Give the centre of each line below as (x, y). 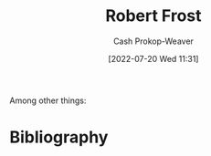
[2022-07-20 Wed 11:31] (153, 58)
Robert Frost (153, 16)
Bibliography (59, 137)
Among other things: (48, 100)
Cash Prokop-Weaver (153, 41)
